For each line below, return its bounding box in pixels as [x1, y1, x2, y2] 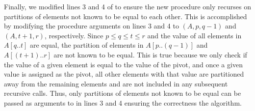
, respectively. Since [44, 30, 103, 40]
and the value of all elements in [147, 30, 242, 40]
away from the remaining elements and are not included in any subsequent [4, 78, 228, 88]
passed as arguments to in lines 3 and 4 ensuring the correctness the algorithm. [4, 97, 242, 108]
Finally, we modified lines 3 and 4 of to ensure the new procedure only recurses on [4, 1, 251, 11]
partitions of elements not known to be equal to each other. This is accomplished [4, 11, 247, 21]
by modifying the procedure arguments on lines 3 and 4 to [4, 21, 179, 31]
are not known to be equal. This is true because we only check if [53, 49, 247, 59]
